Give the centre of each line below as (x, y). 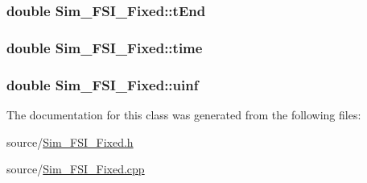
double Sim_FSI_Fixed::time (105, 47)
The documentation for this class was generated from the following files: (184, 114)
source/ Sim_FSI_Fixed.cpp (76, 169)
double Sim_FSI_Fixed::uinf (103, 84)
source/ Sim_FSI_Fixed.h (70, 141)
